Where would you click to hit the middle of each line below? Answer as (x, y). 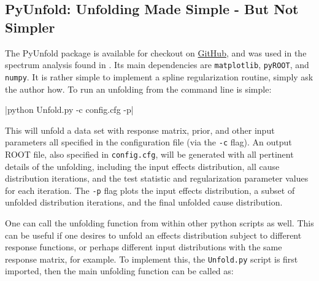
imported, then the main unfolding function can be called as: (119, 271)
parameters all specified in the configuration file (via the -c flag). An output (148, 142)
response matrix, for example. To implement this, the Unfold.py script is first (152, 259)
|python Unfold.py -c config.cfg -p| (69, 110)
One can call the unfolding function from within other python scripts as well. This (159, 223)
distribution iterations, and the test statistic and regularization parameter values (157, 178)
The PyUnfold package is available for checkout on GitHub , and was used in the (156, 52)
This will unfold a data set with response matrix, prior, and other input (140, 130)
